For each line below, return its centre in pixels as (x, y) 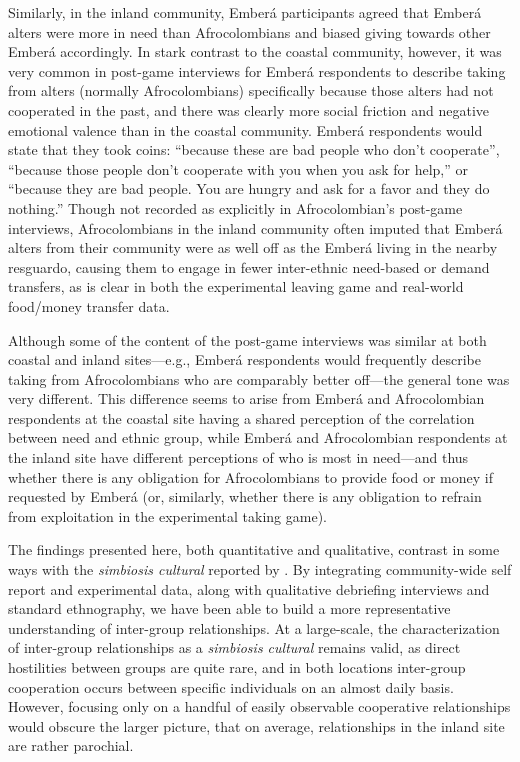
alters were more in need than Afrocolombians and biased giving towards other (249, 31)
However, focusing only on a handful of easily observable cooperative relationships (259, 706)
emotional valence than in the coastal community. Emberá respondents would (245, 129)
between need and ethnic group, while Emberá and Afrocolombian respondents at (258, 437)
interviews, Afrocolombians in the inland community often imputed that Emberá (255, 227)
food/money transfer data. (89, 305)
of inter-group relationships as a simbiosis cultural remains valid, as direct (234, 647)
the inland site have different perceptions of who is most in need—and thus (238, 457)
